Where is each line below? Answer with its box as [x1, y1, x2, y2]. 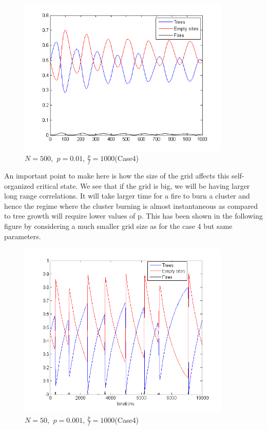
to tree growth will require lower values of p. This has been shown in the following [4, 210, 263, 221]
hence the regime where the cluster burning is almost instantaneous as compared [4, 200, 258, 211]
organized [4, 180, 34, 191]
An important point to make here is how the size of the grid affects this [4, 170, 230, 181]
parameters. [4, 230, 41, 241]
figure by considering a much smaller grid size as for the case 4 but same [4, 221, 233, 231]
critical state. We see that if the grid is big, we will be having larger [36, 180, 250, 191]
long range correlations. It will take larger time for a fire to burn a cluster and [4, 190, 250, 201]
